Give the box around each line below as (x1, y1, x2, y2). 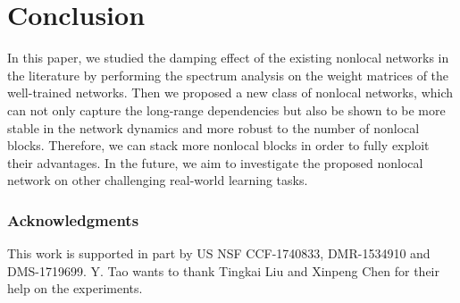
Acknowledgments (7, 208, 139, 231)
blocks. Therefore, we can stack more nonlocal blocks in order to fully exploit (7, 136, 430, 155)
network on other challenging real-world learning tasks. (7, 171, 308, 189)
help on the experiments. (7, 279, 143, 298)
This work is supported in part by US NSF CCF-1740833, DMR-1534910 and (7, 244, 431, 263)
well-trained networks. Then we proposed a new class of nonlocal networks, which (7, 83, 454, 102)
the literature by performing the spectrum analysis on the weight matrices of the (7, 65, 449, 84)
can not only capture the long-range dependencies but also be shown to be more (7, 100, 446, 119)
